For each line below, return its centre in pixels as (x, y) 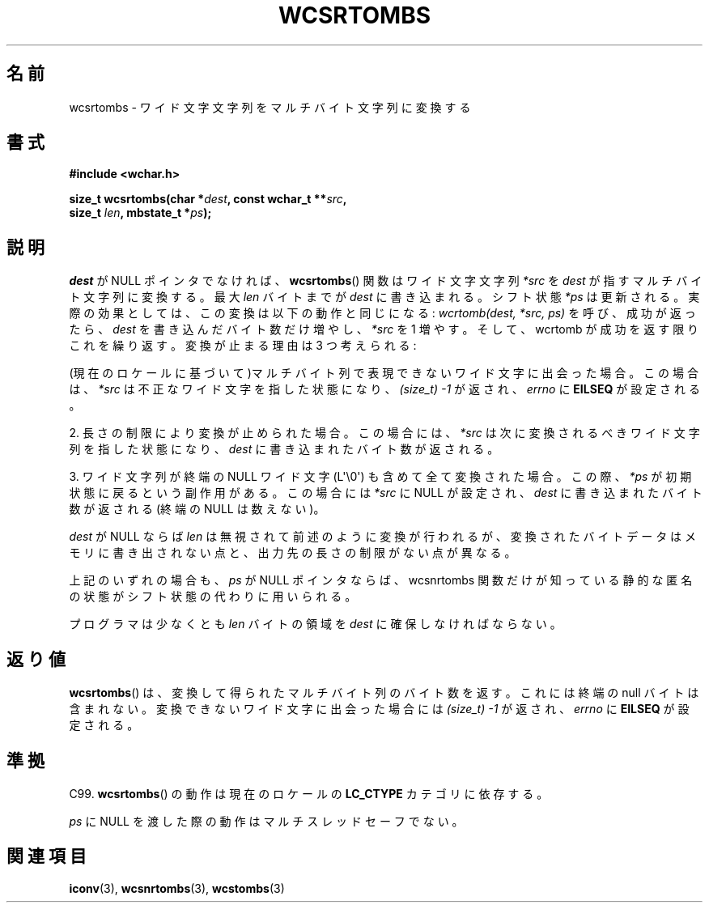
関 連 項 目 (47, 856)
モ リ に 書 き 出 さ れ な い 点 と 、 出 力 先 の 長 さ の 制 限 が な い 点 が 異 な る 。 (293, 553)
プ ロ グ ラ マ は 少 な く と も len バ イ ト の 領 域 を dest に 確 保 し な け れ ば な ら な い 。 (315, 624)
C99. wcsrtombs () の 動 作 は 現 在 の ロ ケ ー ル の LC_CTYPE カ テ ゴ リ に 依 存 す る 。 (309, 793)
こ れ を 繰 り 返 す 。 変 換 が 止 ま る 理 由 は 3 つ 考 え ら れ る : (243, 346)
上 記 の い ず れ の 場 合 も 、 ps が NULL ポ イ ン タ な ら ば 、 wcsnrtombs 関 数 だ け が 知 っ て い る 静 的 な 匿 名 (381, 580)
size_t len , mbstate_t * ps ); (140, 213)
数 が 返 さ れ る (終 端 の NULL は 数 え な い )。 (197, 509)
